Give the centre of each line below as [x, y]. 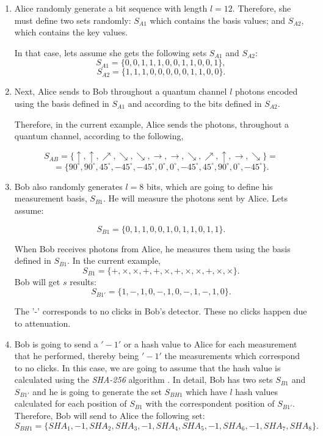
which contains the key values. [71, 32]
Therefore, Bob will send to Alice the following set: [110, 416]
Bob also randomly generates [68, 186]
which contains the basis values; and [218, 20]
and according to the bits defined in [195, 103]
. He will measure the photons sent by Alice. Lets [195, 198]
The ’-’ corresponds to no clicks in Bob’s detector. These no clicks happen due [161, 311]
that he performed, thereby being [77, 356]
